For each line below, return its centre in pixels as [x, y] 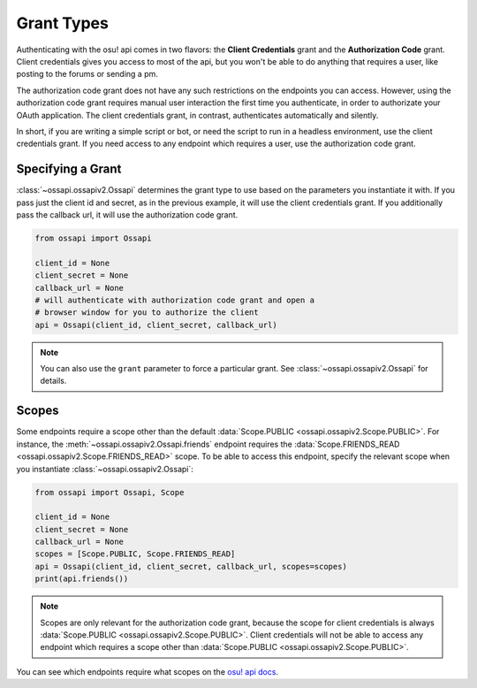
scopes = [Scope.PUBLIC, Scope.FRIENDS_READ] [135, 554]
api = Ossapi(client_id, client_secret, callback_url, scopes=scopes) [191, 566]
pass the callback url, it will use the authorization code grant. [127, 214]
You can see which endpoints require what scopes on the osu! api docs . [147, 671]
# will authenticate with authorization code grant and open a [175, 300]
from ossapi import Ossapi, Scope [110, 492]
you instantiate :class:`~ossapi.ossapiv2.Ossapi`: [105, 469]
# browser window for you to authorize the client [147, 313]
